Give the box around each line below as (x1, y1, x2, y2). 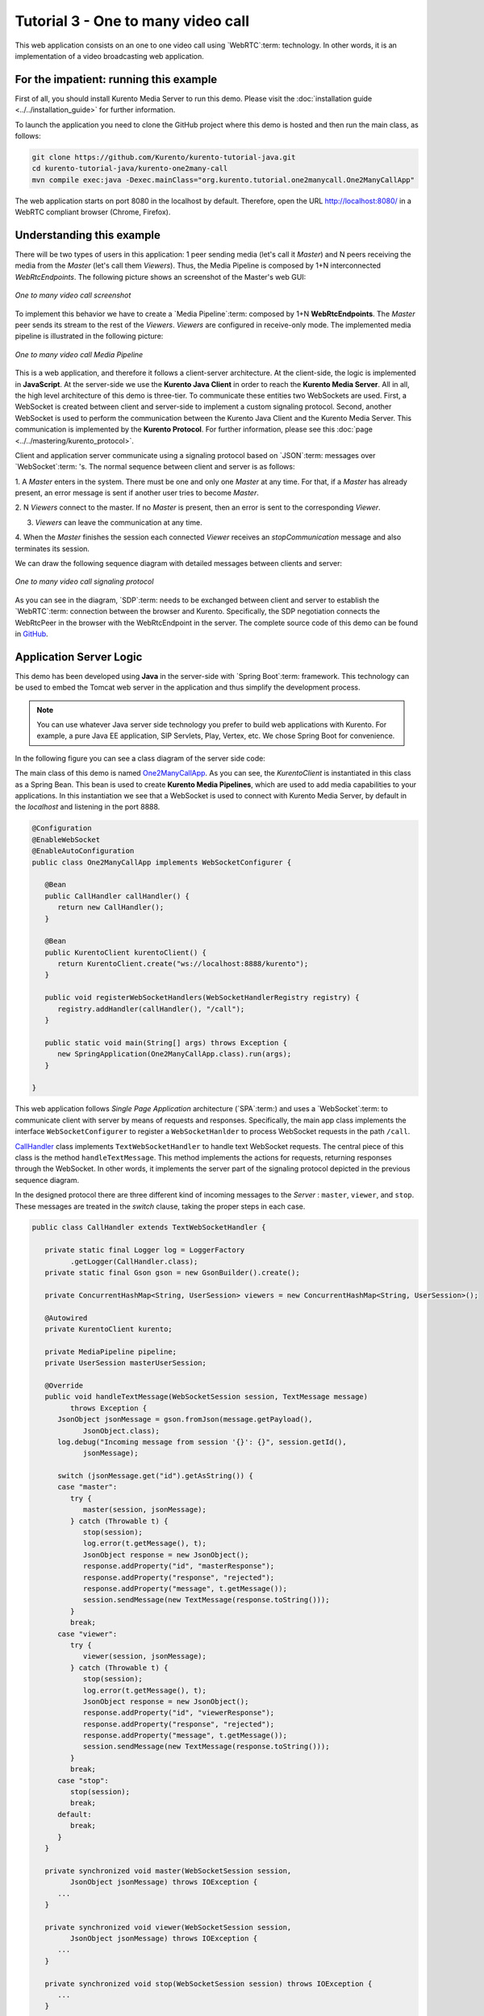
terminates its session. (15, 544, 90, 553)
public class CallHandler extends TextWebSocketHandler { (31, 1223, 266, 1232)
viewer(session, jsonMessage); (82, 1652, 207, 1661)
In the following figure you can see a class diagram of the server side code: (15, 753, 265, 763)
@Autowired (44, 1313, 88, 1322)
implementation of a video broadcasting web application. (15, 51, 205, 60)
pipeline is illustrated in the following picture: (15, 331, 164, 341)
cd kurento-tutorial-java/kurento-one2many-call (31, 164, 228, 173)
